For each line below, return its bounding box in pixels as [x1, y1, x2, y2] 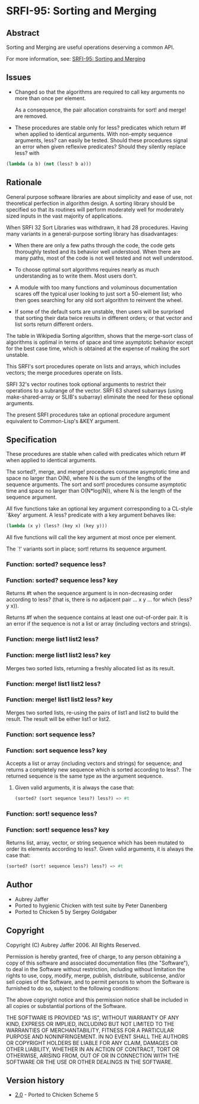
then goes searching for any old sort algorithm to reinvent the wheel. [14, 296, 183, 303]
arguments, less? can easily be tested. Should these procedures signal [14, 136, 188, 144]
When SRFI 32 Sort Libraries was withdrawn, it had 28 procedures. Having [6, 223, 188, 231]
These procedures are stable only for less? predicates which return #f [14, 124, 186, 131]
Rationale [6, 178, 42, 188]
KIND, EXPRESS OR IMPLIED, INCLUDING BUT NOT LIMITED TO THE [6, 1020, 175, 1027]
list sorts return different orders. [14, 321, 93, 328]
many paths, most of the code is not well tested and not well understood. [14, 254, 194, 262]
